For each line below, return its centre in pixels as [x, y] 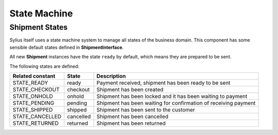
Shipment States [39, 27]
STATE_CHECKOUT [36, 89]
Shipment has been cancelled [133, 117]
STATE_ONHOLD [33, 96]
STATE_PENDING [33, 103]
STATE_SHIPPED [33, 109]
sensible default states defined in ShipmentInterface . [66, 47]
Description [111, 76]
